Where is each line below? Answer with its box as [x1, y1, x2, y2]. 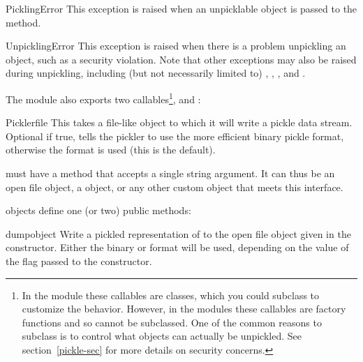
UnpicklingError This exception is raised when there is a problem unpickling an [6, 38, 346, 53]
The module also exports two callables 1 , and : [6, 89, 201, 106]
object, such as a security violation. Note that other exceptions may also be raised [6, 52, 357, 66]
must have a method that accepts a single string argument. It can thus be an [6, 166, 335, 180]
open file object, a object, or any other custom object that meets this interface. [6, 179, 343, 194]
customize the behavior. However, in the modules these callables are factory [22, 301, 346, 316]
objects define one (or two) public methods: [6, 203, 191, 218]
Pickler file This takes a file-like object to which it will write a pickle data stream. [6, 115, 353, 130]
